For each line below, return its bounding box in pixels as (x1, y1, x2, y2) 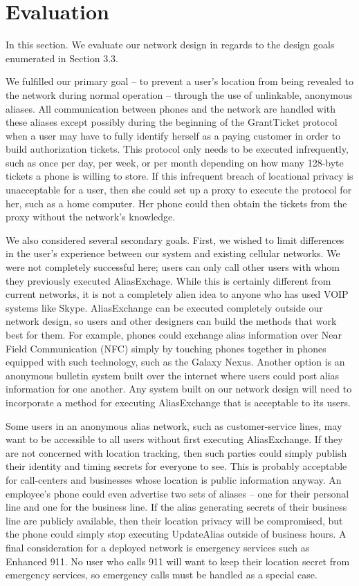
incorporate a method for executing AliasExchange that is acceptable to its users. (6, 395, 351, 409)
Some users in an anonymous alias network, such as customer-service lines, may (6, 418, 342, 433)
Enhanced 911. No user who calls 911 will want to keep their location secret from (6, 554, 350, 568)
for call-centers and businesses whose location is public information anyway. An (6, 472, 342, 486)
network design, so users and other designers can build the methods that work (6, 314, 337, 328)
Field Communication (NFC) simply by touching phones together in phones (6, 341, 326, 355)
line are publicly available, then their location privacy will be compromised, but (6, 513, 343, 527)
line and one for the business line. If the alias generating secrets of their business (6, 500, 347, 514)
